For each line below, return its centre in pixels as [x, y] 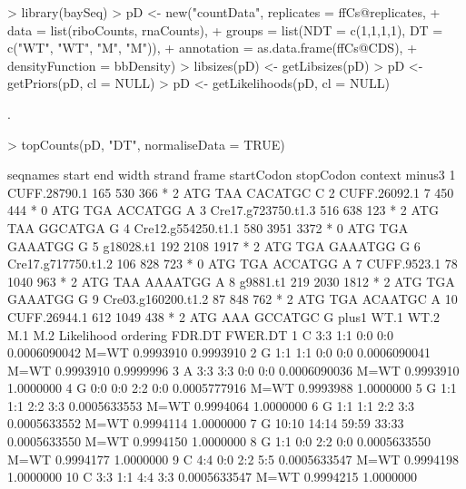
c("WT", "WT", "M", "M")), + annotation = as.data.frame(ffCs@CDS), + [213, 48]
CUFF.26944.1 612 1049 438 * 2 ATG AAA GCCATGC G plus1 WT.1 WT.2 [224, 316]
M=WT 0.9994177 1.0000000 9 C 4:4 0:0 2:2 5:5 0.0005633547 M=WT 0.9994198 [233, 459]
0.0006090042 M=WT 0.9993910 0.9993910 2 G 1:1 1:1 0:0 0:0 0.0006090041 [219, 352]
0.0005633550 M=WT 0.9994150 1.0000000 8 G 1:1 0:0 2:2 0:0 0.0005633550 [219, 441]
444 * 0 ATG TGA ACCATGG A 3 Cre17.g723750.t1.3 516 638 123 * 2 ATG [223, 210]
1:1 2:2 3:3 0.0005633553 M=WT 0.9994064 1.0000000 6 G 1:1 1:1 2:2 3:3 [211, 405]
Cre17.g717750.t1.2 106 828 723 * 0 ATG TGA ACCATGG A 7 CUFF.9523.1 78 [233, 264]
